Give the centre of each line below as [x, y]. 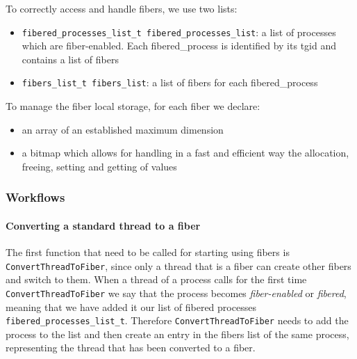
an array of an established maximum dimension [123, 129]
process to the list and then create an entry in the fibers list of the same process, [177, 334]
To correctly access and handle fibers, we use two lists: [122, 8]
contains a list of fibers [70, 59]
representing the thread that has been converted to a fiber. [131, 348]
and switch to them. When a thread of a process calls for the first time [156, 279]
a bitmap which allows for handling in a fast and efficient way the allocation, [185, 153]
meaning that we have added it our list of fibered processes [131, 306]
